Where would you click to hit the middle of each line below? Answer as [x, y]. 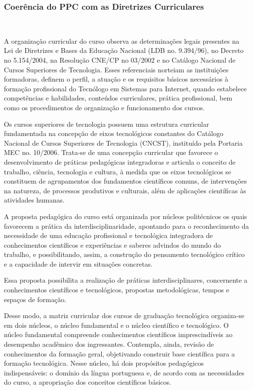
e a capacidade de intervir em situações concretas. [78, 263]
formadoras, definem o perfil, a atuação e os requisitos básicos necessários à [116, 79]
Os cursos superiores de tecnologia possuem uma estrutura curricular [107, 124]
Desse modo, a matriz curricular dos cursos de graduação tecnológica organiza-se [124, 315]
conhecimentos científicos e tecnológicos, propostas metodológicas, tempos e [117, 290]
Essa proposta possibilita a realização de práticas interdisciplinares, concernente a [126, 280]
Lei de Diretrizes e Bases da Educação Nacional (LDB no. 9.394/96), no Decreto [124, 50]
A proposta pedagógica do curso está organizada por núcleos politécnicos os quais [126, 216]
